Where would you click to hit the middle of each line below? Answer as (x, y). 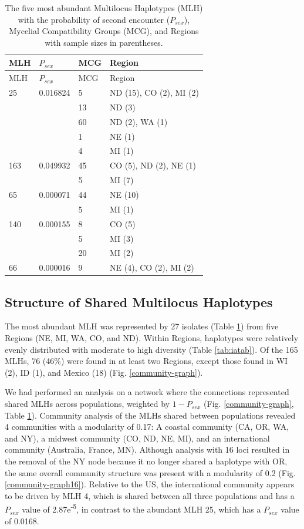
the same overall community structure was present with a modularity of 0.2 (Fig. (150, 472)
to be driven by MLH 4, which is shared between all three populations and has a (150, 495)
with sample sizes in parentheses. (104, 42)
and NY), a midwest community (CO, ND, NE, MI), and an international (137, 438)
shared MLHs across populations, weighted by (87, 404)
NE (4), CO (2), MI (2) (152, 267)
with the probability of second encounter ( (94, 19)
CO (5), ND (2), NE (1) (153, 165)
